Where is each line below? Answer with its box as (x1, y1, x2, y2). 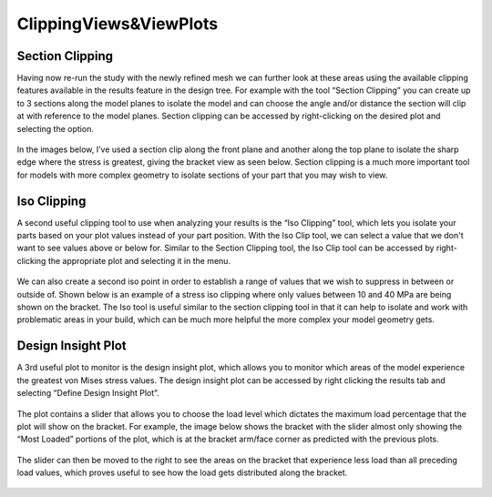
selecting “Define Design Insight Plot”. (16, 388, 159, 399)
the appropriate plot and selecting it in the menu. (47, 255, 231, 266)
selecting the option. (16, 123, 95, 134)
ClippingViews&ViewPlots (16, 14, 219, 34)
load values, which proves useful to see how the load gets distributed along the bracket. (16, 467, 348, 478)
